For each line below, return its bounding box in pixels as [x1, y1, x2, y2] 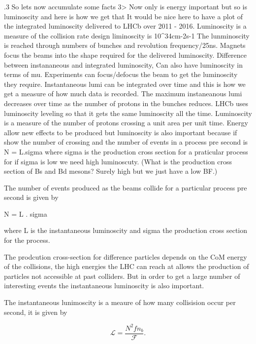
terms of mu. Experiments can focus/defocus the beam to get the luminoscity [4, 69, 238, 79]
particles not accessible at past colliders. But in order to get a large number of [4, 270, 240, 281]
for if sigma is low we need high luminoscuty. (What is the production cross [4, 156, 232, 166]
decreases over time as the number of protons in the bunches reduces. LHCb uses [4, 98, 248, 108]
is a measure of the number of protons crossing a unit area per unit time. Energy [4, 117, 248, 128]
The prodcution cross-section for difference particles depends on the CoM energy [4, 251, 247, 262]
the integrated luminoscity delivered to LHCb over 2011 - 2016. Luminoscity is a [4, 21, 247, 31]
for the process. [4, 235, 50, 245]
